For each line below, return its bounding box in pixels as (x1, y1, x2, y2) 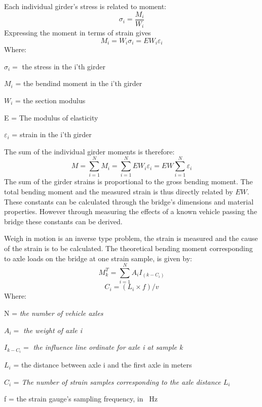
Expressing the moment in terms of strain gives (4, 27, 151, 38)
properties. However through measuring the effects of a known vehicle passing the (4, 206, 257, 217)
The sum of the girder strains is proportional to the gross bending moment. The (4, 176, 253, 187)
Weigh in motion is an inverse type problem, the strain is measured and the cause (4, 233, 258, 243)
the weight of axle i (23, 324, 82, 335)
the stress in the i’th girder (22, 61, 105, 71)
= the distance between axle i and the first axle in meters (13, 359, 192, 370)
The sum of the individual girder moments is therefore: (4, 146, 175, 156)
